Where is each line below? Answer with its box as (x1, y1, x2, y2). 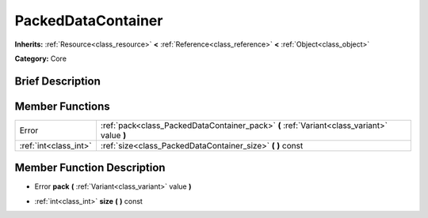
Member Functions (14, 100, 110, 113)
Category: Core (14, 54, 67, 63)
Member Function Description (14, 161, 166, 175)
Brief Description (14, 74, 101, 88)
